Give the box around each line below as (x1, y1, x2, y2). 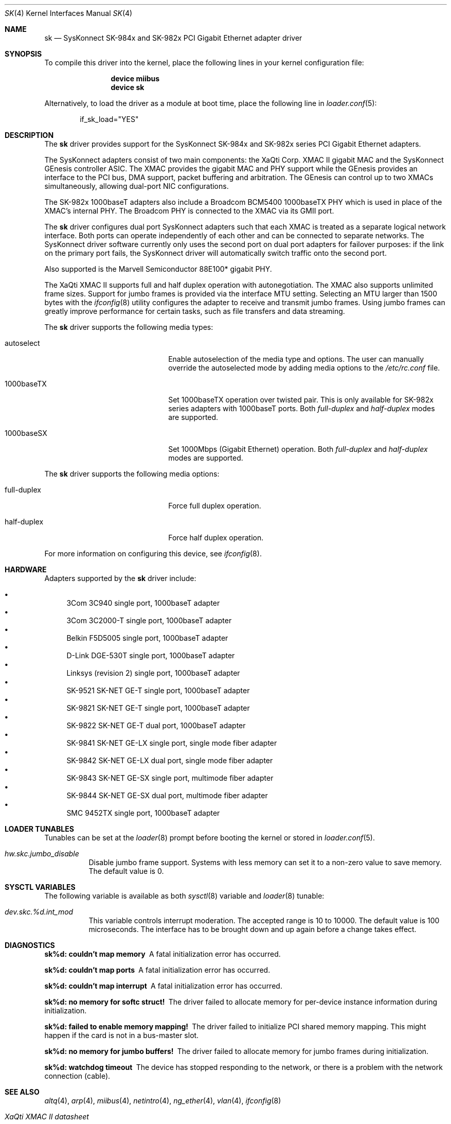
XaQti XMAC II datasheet (5, 1112, 89, 1121)
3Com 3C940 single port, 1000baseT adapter (66, 599, 220, 607)
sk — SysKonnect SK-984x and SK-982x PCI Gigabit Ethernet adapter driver (44, 33, 302, 42)
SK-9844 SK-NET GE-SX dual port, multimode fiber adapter (66, 791, 268, 800)
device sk (111, 83, 145, 92)
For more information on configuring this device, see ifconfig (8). (44, 549, 262, 558)
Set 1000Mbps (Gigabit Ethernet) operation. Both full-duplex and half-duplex (168, 445, 428, 453)
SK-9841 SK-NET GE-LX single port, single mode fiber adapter (66, 739, 277, 747)
